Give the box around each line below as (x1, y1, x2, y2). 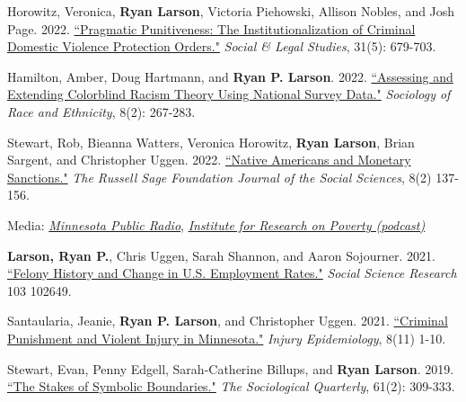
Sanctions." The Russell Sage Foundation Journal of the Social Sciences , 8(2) (7, 167, 432, 186)
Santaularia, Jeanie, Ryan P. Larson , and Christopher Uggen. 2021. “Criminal (7, 311, 448, 330)
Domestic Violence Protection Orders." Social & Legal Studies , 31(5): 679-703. (7, 37, 436, 56)
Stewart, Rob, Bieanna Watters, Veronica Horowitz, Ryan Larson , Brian (7, 132, 415, 151)
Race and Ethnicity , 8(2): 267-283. (7, 102, 196, 121)
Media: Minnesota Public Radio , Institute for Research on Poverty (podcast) (7, 215, 426, 234)
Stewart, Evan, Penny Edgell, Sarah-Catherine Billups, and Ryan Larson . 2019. (7, 359, 454, 378)
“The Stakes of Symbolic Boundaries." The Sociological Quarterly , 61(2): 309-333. (7, 377, 455, 396)
